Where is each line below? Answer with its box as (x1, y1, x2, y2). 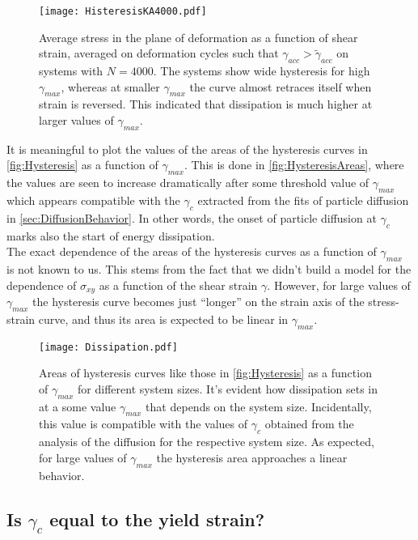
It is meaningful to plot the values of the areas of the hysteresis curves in (6, 140, 368, 157)
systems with (39, 62, 103, 79)
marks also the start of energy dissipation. (6, 227, 215, 244)
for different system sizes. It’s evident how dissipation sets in (78, 380, 378, 397)
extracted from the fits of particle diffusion (197, 192, 409, 209)
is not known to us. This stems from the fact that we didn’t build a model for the (6, 261, 412, 277)
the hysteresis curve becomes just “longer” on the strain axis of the (32, 293, 365, 310)
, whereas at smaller (61, 78, 160, 95)
